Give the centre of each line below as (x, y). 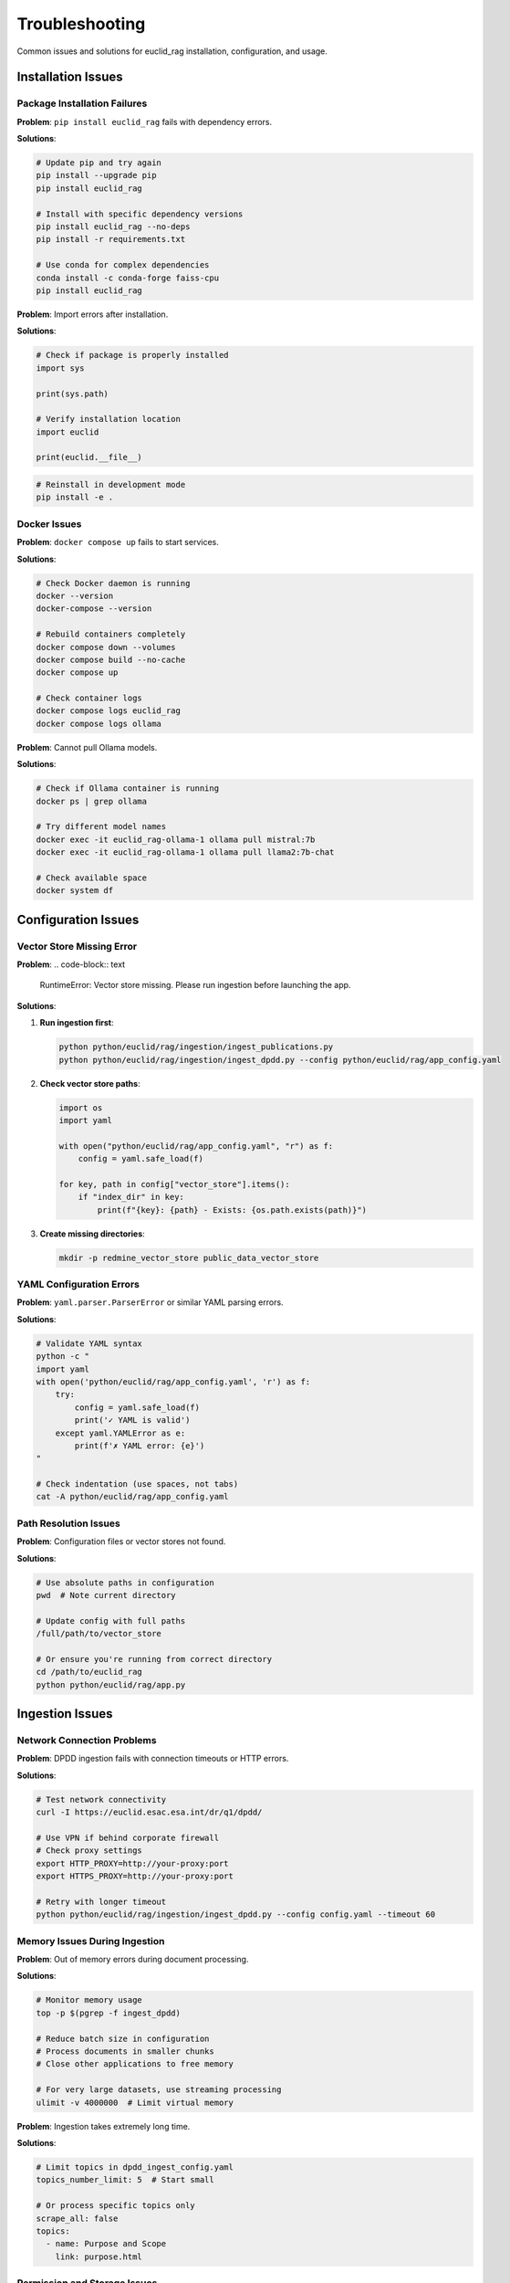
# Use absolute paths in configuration (125, 1583)
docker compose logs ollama (99, 723)
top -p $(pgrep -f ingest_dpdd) (109, 2013)
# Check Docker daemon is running (113, 583)
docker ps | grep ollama (92, 801)
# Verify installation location (109, 419)
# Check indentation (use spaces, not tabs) (137, 1484)
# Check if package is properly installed (132, 355)
